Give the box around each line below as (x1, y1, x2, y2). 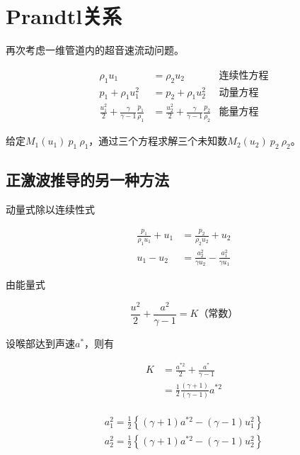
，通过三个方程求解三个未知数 (88, 133, 228, 148)
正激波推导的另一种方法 (6, 169, 169, 191)
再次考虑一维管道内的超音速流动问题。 (6, 43, 184, 57)
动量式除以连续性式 (6, 202, 95, 217)
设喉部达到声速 (6, 335, 75, 350)
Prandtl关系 (6, 1, 122, 30)
